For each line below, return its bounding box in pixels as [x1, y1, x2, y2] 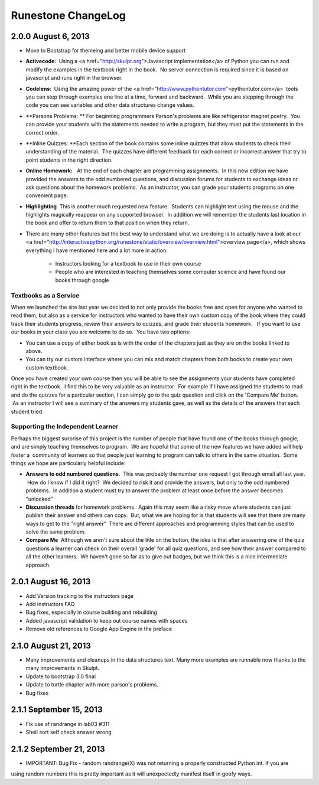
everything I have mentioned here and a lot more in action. [25, 247, 168, 254]
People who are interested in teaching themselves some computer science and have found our [55, 269, 286, 276]
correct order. [25, 129, 60, 136]
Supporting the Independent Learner [11, 423, 119, 431]
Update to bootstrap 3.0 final [25, 673, 96, 680]
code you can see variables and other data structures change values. [25, 102, 194, 109]
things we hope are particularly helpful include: [11, 459, 126, 466]
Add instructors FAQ [25, 600, 75, 607]
